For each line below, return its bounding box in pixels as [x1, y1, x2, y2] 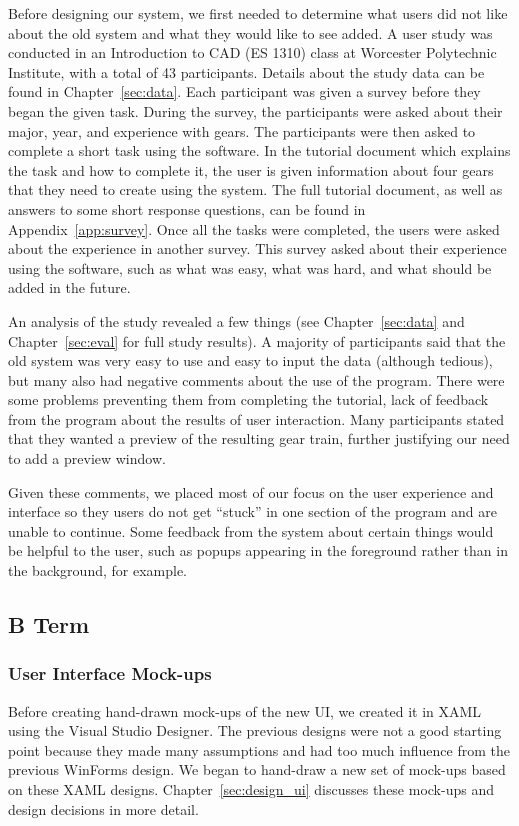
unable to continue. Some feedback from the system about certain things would [8, 520, 494, 541]
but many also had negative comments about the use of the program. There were [8, 369, 505, 390]
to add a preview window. [8, 448, 166, 469]
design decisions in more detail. [8, 798, 199, 819]
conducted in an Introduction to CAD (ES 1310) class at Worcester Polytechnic [8, 42, 497, 63]
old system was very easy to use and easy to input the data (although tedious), [8, 350, 493, 371]
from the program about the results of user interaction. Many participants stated [8, 408, 505, 429]
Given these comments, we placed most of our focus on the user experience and [8, 481, 494, 502]
